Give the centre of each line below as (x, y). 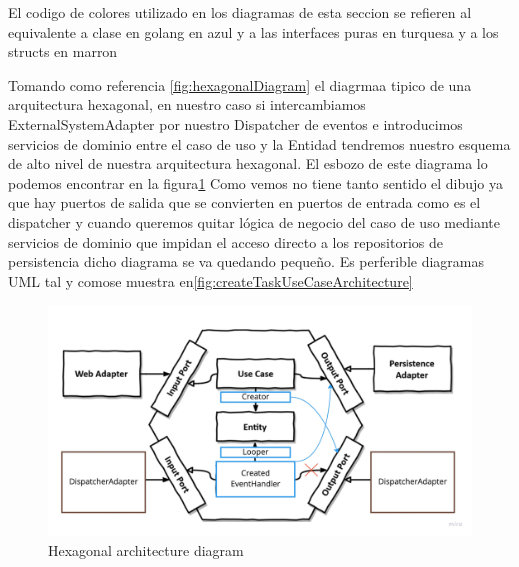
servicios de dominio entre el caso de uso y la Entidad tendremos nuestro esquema (259, 143)
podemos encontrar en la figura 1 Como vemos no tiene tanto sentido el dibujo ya (255, 182)
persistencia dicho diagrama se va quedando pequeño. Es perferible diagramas (246, 261)
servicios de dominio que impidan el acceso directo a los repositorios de (225, 241)
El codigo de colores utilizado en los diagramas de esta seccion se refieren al (240, 12)
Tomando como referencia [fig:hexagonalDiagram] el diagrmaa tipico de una (240, 84)
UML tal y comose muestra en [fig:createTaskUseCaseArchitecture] (210, 280)
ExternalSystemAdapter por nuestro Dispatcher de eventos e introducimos (235, 123)
